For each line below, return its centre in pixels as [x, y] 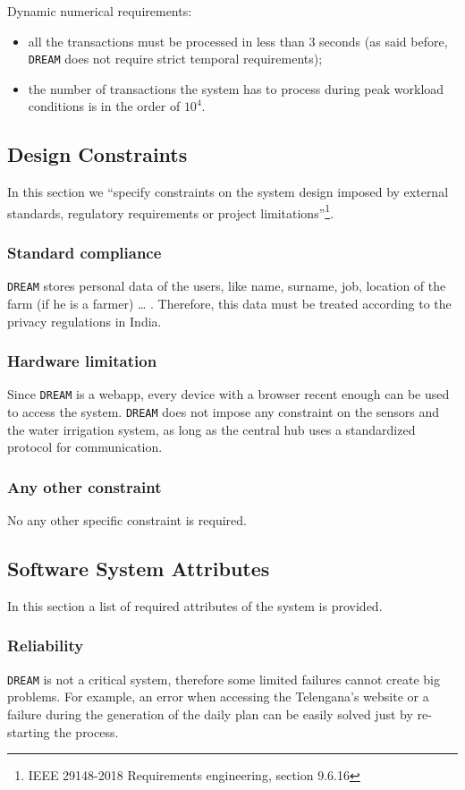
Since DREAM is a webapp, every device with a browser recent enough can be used [228, 394]
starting [29, 731]
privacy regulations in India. [85, 321]
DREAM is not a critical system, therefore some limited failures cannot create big [224, 679]
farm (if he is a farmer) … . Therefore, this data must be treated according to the [229, 303]
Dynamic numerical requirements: [100, 11]
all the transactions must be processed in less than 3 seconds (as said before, [238, 41]
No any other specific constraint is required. [127, 520]
